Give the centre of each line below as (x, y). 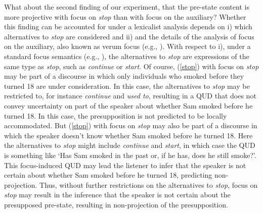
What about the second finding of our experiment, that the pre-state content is (127, 7)
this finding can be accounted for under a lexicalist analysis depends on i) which (128, 26)
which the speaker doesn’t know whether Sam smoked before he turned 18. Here (128, 135)
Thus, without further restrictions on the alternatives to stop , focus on (149, 184)
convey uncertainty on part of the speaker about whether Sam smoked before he (128, 105)
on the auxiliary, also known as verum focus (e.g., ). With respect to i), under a (127, 46)
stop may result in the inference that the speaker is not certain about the (117, 195)
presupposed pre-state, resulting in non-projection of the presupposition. (116, 204)
